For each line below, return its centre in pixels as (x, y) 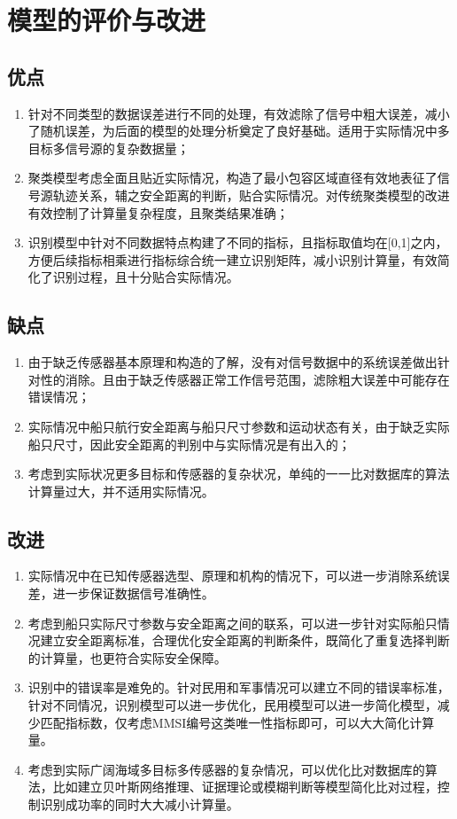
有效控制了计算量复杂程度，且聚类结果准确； (158, 212)
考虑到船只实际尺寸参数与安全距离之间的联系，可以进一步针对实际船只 (232, 623)
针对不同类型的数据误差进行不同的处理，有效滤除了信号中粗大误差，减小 (239, 113)
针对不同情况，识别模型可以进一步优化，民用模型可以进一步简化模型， (232, 705)
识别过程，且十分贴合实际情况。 (146, 277)
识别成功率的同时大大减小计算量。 (139, 804)
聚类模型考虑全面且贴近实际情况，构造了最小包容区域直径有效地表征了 (232, 178)
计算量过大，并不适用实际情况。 (121, 491)
